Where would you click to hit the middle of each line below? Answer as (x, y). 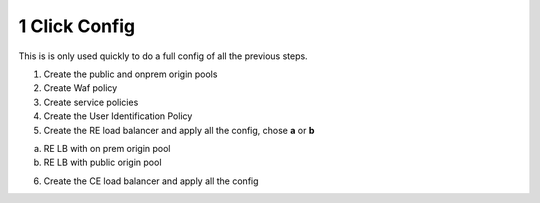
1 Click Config (76, 26)
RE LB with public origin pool (102, 162)
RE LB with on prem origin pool (107, 148)
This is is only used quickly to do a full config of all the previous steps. (163, 56)
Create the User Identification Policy (118, 116)
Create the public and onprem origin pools (130, 74)
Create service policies (91, 102)
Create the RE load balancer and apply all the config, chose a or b (179, 130)
